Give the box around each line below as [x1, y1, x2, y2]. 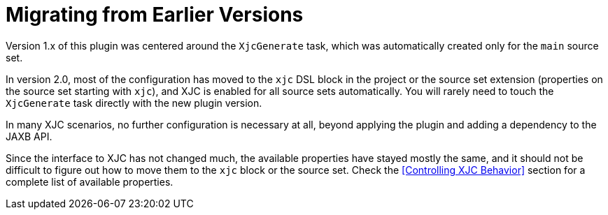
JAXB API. [6, 130, 52, 142]
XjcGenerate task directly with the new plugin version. [6, 96, 262, 109]
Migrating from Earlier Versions [6, 3, 304, 27]
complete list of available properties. [6, 175, 174, 188]
